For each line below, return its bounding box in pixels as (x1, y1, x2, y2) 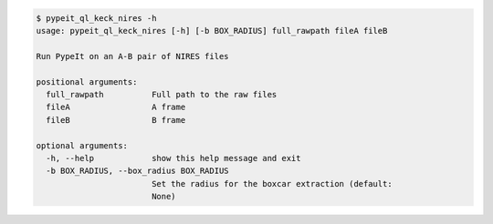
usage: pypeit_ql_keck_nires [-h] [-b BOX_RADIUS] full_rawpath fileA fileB (36, 25, 388, 36)
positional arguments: (36, 76, 138, 87)
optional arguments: (36, 140, 128, 150)
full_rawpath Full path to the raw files (46, 89, 278, 99)
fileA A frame (46, 102, 186, 113)
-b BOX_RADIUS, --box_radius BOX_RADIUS (46, 166, 229, 177)
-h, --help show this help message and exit (46, 153, 301, 163)
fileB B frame (46, 115, 186, 125)
